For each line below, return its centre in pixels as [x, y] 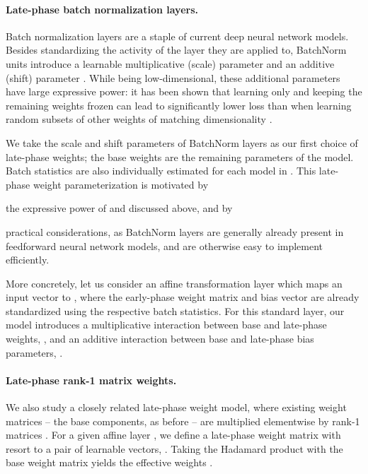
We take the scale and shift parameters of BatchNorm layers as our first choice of [182, 142]
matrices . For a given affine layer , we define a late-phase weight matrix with [173, 435]
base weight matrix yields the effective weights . [109, 462]
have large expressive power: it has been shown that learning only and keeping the [184, 91]
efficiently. [28, 260]
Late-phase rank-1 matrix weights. [91, 380]
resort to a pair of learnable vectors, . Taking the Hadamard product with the [174, 448]
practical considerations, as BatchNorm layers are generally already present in [175, 231]
